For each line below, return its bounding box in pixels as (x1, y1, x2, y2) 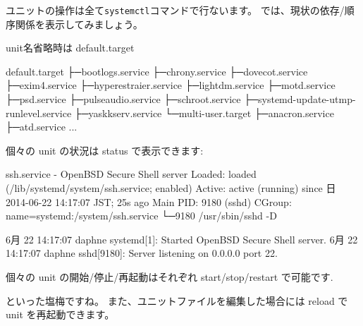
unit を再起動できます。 (6, 307, 115, 322)
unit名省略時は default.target (6, 40, 135, 55)
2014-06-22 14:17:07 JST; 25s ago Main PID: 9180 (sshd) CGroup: (6, 194, 292, 209)
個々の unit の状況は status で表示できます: (6, 143, 204, 157)
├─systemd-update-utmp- (244, 92, 356, 107)
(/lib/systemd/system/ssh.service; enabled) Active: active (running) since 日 (6, 181, 336, 195)
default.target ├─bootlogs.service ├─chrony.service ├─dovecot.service (6, 64, 308, 78)
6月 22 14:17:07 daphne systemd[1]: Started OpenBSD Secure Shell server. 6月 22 (6, 231, 358, 246)
